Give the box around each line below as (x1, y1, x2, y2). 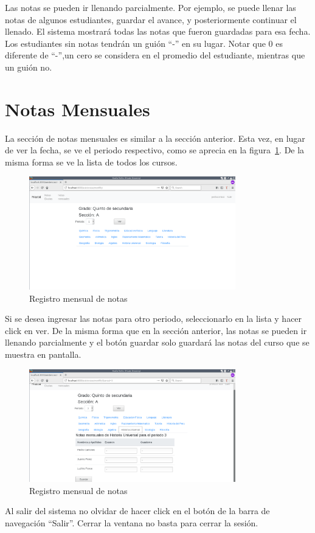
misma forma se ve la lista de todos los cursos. (5, 155, 178, 168)
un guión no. (5, 60, 52, 73)
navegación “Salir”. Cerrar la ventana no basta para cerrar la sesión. (5, 516, 258, 529)
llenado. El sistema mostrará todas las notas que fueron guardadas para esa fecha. (5, 25, 311, 38)
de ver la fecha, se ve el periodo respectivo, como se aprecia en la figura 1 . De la (5, 144, 305, 156)
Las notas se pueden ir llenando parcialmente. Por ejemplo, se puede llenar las (5, 1, 296, 13)
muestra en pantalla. (5, 347, 81, 360)
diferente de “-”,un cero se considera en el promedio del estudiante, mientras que (5, 49, 305, 61)
